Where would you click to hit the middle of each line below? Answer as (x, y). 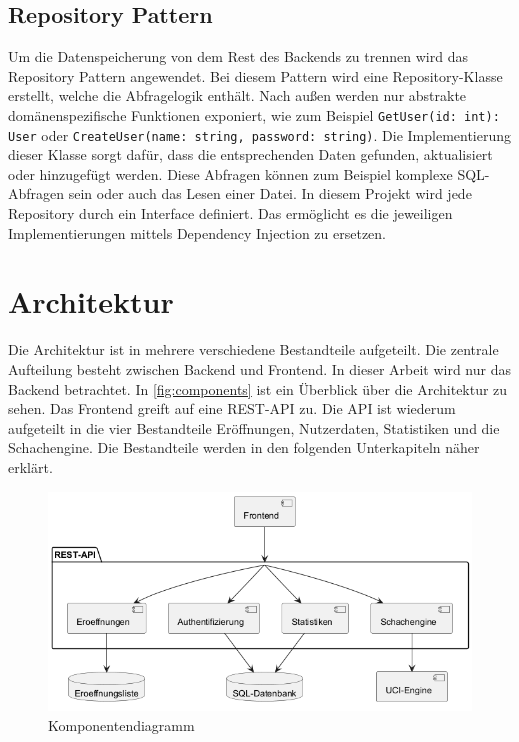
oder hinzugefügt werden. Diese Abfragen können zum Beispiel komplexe (230, 173)
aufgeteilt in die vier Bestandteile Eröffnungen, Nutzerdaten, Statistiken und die (254, 427)
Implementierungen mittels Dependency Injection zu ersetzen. (197, 232)
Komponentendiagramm (121, 724)
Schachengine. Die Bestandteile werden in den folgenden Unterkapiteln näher (244, 447)
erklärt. (30, 466)
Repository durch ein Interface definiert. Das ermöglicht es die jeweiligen (230, 213)
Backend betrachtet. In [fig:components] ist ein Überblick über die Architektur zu (258, 388)
